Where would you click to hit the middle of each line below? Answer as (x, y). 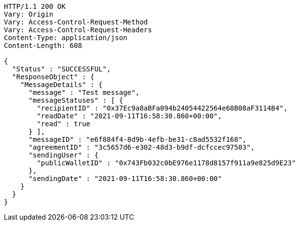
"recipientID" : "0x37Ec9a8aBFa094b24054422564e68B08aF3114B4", (162, 108)
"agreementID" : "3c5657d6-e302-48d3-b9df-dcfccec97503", (142, 147)
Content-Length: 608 (43, 45)
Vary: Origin (29, 14)
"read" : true (64, 124)
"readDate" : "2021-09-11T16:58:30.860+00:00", (129, 116)
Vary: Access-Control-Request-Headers (78, 30)
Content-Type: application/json (66, 38)
